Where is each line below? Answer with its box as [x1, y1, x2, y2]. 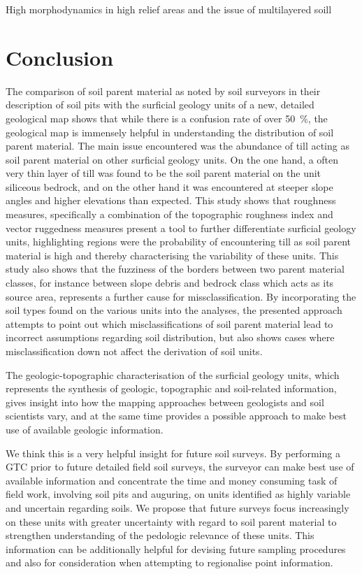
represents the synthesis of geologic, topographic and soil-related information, [6, 381, 337, 396]
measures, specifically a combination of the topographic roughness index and [6, 207, 333, 222]
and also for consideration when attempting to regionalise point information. [6, 555, 333, 570]
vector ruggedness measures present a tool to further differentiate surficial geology [6, 220, 356, 235]
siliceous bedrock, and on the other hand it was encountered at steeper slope [6, 179, 333, 194]
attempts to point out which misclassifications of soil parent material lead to [6, 316, 333, 331]
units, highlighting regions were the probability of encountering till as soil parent [6, 234, 352, 249]
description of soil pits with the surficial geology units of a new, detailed [6, 97, 314, 112]
